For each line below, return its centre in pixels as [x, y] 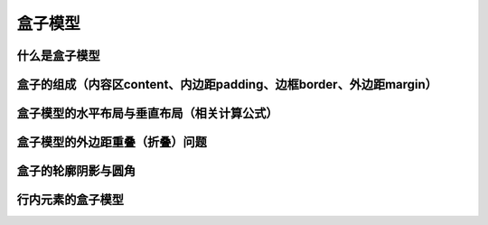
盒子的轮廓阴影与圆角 [76, 171]
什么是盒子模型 [58, 56]
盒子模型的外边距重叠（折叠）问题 [112, 142]
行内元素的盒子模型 [70, 200]
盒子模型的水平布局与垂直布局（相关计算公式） [147, 113]
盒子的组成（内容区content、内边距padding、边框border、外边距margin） [227, 84]
